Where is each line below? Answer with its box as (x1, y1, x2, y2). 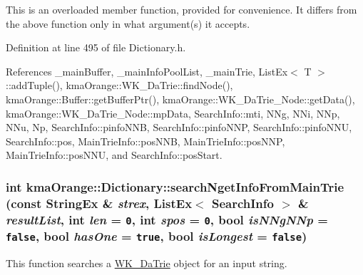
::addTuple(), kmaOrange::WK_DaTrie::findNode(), (6, 78, 233, 93)
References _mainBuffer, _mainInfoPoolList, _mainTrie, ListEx (6, 63, 288, 78)
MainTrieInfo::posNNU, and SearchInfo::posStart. (6, 147, 223, 162)
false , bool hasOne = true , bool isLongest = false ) (6, 227, 307, 245)
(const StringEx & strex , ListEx (6, 194, 193, 212)
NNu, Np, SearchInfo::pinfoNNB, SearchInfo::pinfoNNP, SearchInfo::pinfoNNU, (6, 120, 352, 135)
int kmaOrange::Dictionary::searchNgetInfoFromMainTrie (6, 177, 344, 195)
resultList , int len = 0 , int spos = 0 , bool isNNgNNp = (6, 210, 328, 228)
